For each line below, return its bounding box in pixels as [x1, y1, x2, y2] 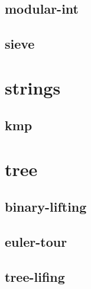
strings [5, 75, 61, 99]
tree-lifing [5, 268, 65, 286]
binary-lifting [5, 197, 87, 216]
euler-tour [5, 233, 67, 251]
